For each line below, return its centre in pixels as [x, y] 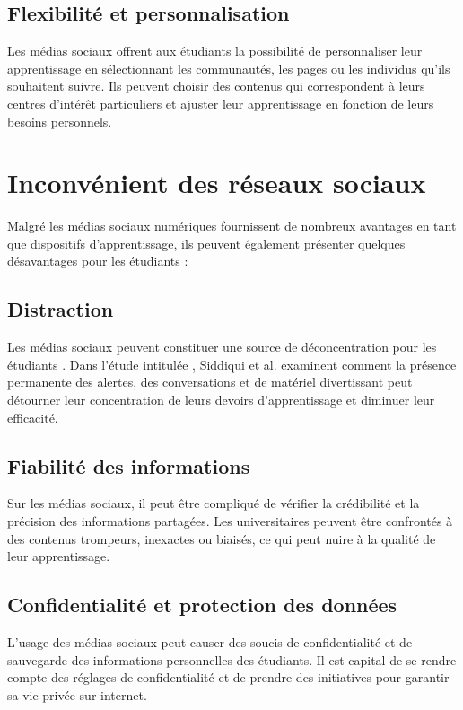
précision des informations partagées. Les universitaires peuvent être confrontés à [230, 521]
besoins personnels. [60, 121]
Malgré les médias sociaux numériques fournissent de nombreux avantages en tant [232, 226]
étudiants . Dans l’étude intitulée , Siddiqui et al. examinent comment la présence [232, 364]
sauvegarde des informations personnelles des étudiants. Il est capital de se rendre [232, 659]
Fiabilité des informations [129, 465]
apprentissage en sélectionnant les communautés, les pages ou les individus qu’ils [229, 68]
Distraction [61, 309]
